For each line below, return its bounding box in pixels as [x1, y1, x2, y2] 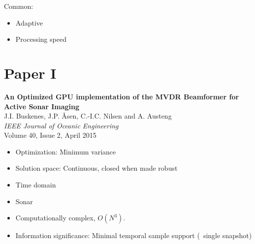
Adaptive [15, 17, 43, 28]
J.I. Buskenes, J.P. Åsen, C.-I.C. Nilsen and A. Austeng [4, 111, 172, 121]
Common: [4, 1, 33, 11]
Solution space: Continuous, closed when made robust [15, 163, 178, 173]
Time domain [15, 180, 56, 190]
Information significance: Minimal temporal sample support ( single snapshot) [15, 230, 252, 241]
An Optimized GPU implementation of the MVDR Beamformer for [4, 91, 239, 101]
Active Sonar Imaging [4, 101, 80, 111]
